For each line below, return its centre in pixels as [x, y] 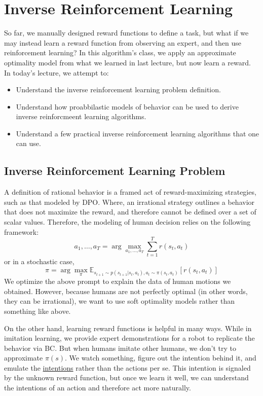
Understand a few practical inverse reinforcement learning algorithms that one [138, 133]
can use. [28, 143]
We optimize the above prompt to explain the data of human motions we [118, 281]
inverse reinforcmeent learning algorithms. [81, 116]
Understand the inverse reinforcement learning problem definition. [118, 89]
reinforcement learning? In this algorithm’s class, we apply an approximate [120, 52]
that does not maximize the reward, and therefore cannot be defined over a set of [130, 212]
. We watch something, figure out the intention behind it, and [160, 358]
